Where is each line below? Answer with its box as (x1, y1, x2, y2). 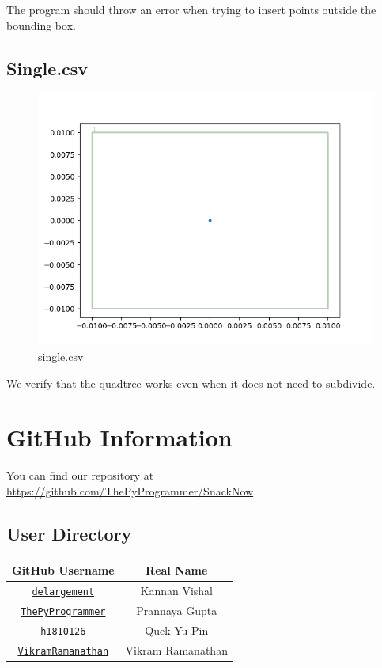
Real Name (146, 562, 208, 579)
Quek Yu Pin (145, 621, 209, 638)
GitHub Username (12, 562, 115, 579)
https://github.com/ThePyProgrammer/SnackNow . (6, 482, 257, 499)
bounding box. (6, 17, 76, 33)
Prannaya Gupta (136, 602, 217, 618)
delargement (32, 586, 95, 598)
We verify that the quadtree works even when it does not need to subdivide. (6, 374, 376, 391)
